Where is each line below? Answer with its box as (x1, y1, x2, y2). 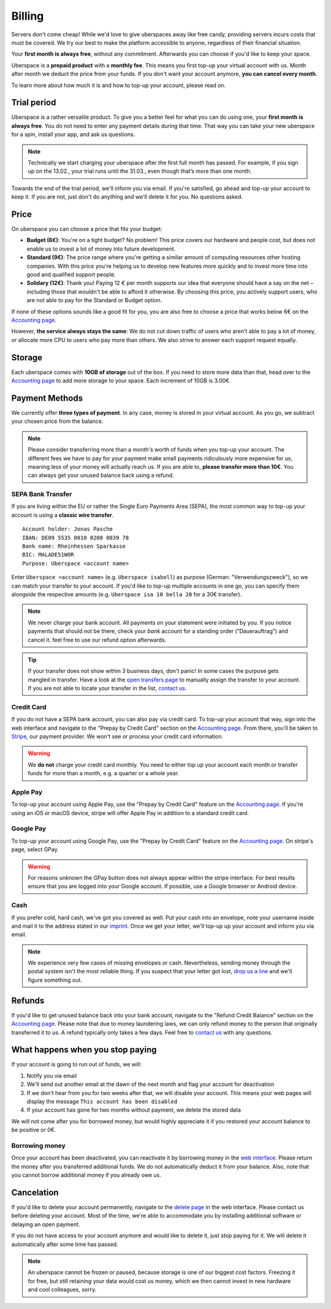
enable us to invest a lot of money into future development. (26, 245, 176, 252)
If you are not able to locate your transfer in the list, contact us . (28, 685, 187, 692)
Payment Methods (11, 393, 83, 403)
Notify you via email (26, 1072, 77, 1079)
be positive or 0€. (11, 1126, 56, 1134)
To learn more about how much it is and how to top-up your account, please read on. (11, 82, 226, 89)
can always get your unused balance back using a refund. (28, 472, 174, 479)
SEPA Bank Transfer (11, 490, 72, 499)
